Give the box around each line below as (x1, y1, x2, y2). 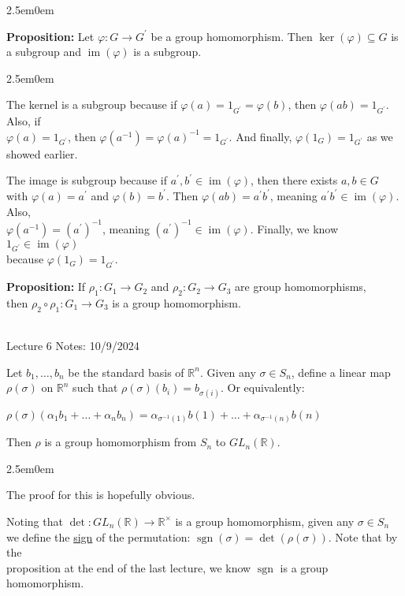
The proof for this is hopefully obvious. (6, 486, 195, 503)
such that (72, 379, 118, 396)
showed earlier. (6, 145, 78, 162)
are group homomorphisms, (235, 278, 366, 295)
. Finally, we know (250, 220, 339, 237)
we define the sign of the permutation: (6, 528, 191, 545)
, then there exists (251, 172, 338, 188)
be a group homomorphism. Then (150, 28, 313, 44)
